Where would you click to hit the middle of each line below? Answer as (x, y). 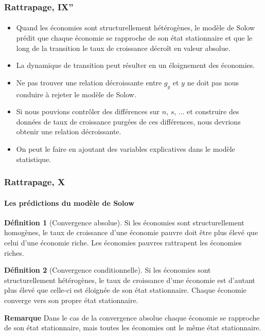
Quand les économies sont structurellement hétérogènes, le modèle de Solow (136, 28)
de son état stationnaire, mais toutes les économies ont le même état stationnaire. (133, 328)
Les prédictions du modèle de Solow (69, 202)
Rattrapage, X (35, 182)
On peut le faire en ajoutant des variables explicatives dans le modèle (126, 148)
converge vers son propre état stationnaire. (71, 300)
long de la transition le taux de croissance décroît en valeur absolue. (123, 48)
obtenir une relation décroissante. (69, 131)
